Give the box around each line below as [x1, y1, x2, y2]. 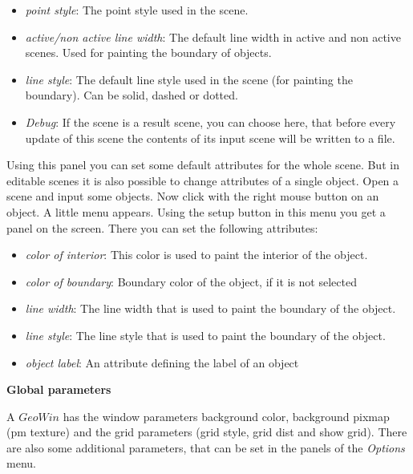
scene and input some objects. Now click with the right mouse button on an [6, 188, 379, 205]
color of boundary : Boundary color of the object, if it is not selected [25, 273, 357, 290]
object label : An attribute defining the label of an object [25, 354, 299, 371]
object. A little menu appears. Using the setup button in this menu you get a [6, 203, 386, 220]
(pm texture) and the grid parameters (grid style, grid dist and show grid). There [6, 423, 407, 440]
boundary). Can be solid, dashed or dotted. [25, 87, 238, 103]
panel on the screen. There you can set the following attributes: [6, 219, 318, 236]
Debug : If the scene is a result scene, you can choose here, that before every [25, 113, 396, 130]
